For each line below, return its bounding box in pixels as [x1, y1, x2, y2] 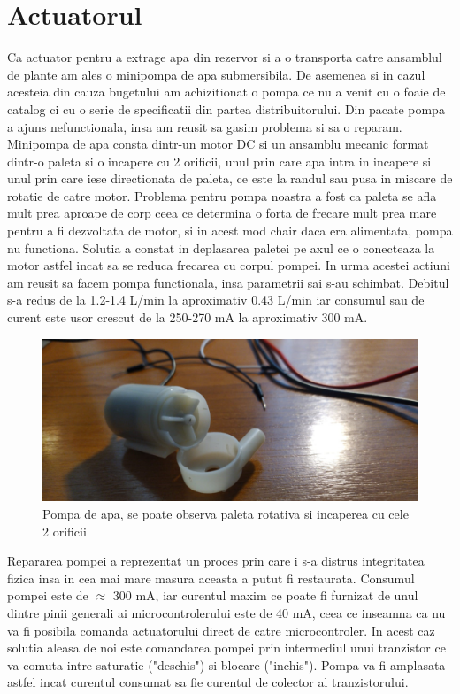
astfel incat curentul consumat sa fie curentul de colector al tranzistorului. [7, 673, 409, 691]
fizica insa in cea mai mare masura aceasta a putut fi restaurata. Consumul [7, 568, 415, 587]
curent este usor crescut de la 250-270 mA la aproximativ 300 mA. [7, 308, 368, 327]
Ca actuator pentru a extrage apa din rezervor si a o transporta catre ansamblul [7, 48, 442, 66]
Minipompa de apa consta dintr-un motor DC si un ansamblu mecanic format [7, 135, 429, 153]
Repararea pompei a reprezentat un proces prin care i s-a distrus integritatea [7, 551, 425, 570]
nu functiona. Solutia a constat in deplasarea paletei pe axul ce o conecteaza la [7, 238, 435, 257]
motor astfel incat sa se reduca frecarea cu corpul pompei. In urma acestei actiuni [7, 256, 451, 274]
